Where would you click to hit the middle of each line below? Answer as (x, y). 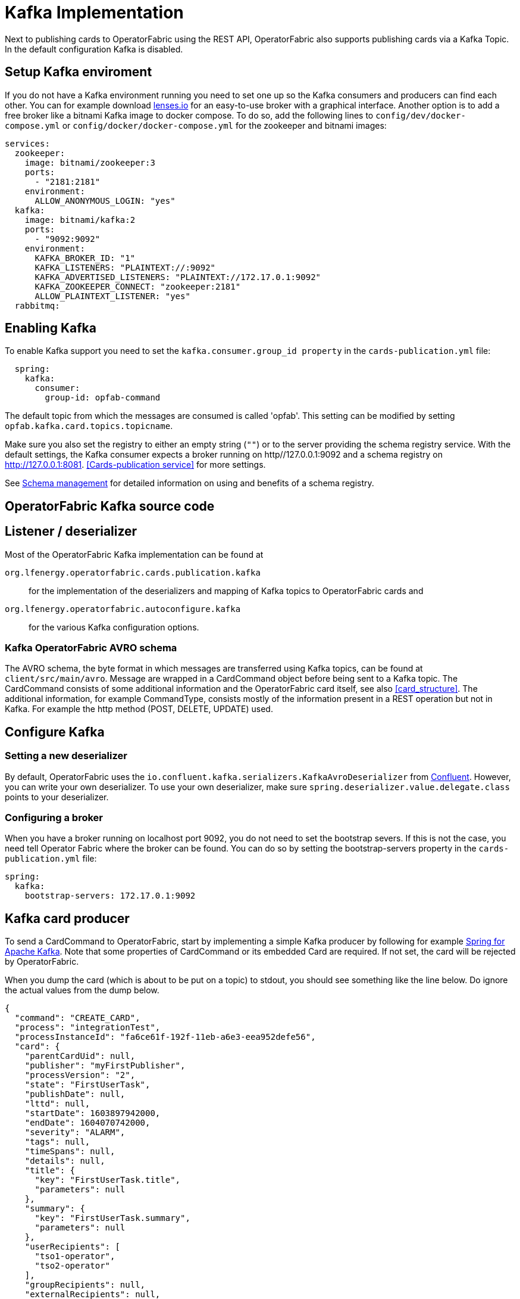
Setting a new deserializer (66, 756)
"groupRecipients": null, (85, 1285)
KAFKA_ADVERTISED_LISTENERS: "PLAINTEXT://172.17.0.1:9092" (178, 277)
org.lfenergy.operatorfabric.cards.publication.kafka (133, 572)
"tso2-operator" (73, 1266)
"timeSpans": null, (70, 1152)
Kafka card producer (67, 918)
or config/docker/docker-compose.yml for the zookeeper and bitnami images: (224, 125)
